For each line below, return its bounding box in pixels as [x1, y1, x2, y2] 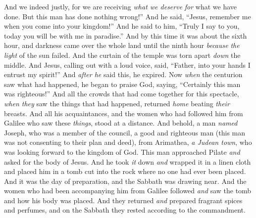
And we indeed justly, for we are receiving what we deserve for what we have [4, 1, 237, 11]
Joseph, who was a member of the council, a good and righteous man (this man [4, 127, 246, 137]
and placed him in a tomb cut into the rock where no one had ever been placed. [4, 166, 246, 176]
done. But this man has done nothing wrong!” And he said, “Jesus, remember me [4, 11, 251, 21]
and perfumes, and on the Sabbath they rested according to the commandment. [4, 205, 246, 215]
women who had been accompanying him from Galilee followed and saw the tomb [4, 185, 252, 196]
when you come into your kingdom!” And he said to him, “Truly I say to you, [4, 21, 240, 31]
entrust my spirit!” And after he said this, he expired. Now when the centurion [4, 69, 243, 80]
